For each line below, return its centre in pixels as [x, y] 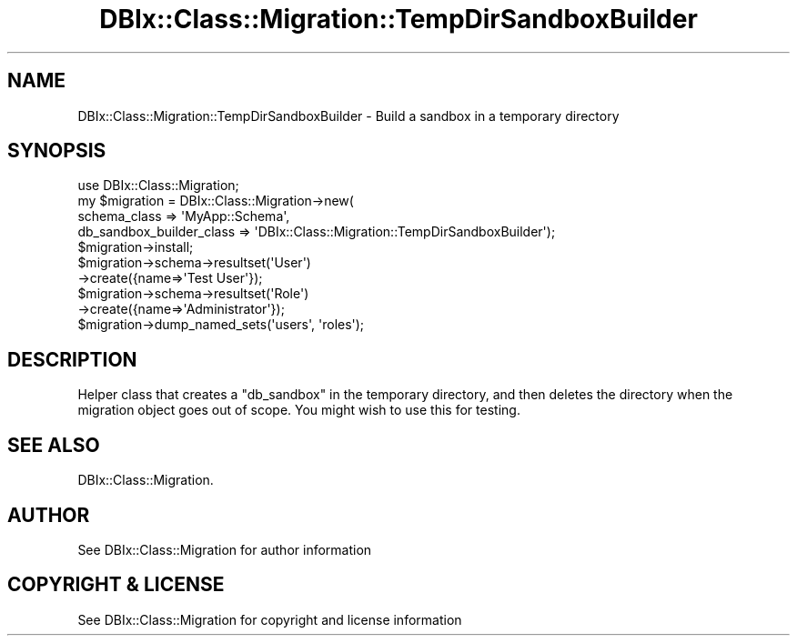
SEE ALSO [54, 445]
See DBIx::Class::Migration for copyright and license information [270, 619]
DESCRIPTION [72, 359]
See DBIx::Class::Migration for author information [225, 549]
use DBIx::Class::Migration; [158, 186]
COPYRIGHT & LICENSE [116, 585]
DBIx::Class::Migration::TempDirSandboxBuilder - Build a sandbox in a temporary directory [348, 116]
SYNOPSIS [57, 151]
